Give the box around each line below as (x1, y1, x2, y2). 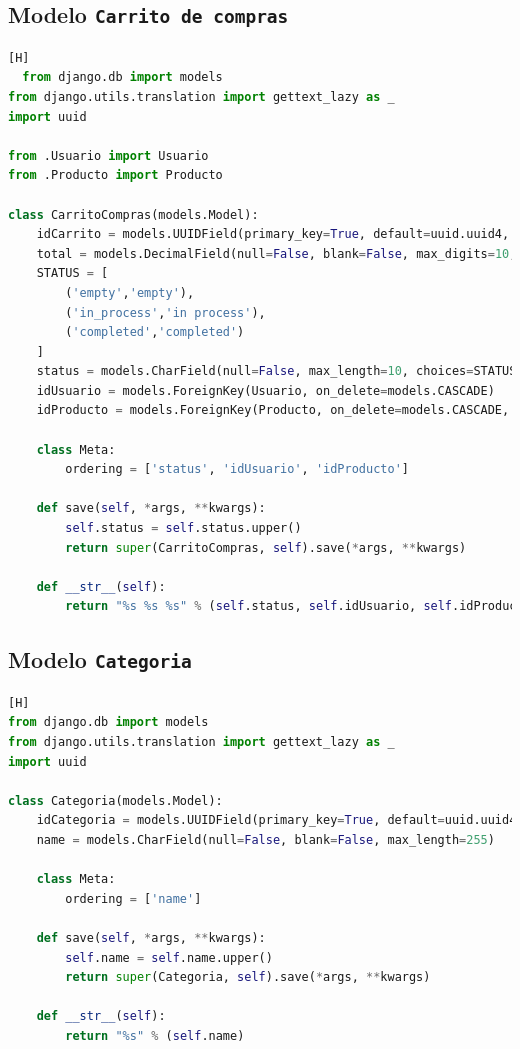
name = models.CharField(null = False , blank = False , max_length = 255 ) (36, 832, 495, 847)
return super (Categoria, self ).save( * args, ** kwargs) (65, 970, 431, 985)
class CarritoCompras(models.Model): (8, 207, 259, 222)
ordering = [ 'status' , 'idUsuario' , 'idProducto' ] (65, 462, 409, 477)
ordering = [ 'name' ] (65, 891, 202, 906)
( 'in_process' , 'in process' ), (65, 305, 266, 320)
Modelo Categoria (8, 644, 192, 675)
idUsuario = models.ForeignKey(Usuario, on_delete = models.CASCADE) (36, 383, 495, 398)
